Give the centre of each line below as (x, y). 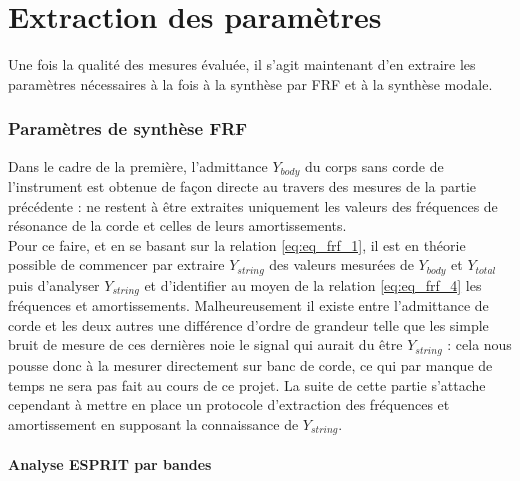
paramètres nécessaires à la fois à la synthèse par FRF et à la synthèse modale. (250, 83)
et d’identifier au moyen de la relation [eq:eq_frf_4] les (313, 284)
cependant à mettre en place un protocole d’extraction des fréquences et (229, 404)
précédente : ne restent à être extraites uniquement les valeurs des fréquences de (253, 205)
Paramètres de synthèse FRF (128, 128)
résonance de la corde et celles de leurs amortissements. (177, 225)
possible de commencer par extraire (116, 264)
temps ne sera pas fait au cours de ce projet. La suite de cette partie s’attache (247, 384)
